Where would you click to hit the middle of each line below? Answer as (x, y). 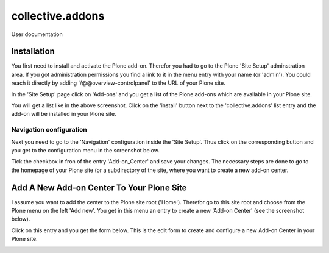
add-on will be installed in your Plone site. (64, 114)
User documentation (37, 34)
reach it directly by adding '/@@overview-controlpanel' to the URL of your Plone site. (118, 83)
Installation (33, 52)
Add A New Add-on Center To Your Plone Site (99, 187)
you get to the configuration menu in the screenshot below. (85, 150)
